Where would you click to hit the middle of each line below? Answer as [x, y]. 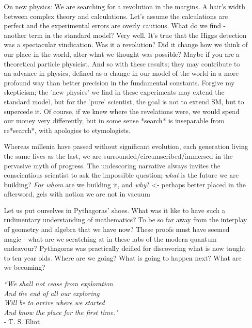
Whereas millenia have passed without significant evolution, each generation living [126, 146]
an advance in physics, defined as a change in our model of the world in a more [121, 73]
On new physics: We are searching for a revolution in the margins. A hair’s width [125, 6]
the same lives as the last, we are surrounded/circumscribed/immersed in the [118, 156]
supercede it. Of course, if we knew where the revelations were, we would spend [122, 111]
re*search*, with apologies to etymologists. [67, 130]
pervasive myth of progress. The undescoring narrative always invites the [112, 165]
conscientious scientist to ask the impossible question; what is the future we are [121, 175]
